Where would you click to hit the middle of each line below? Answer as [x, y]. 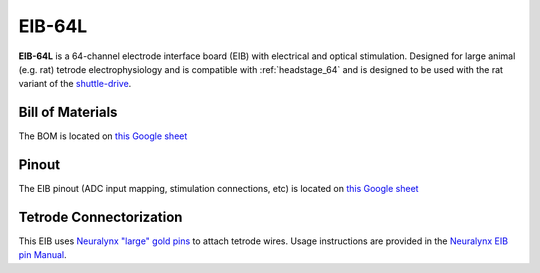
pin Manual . [42, 255]
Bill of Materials [68, 112]
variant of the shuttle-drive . [75, 84]
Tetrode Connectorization [100, 216]
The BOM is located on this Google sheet [103, 136]
